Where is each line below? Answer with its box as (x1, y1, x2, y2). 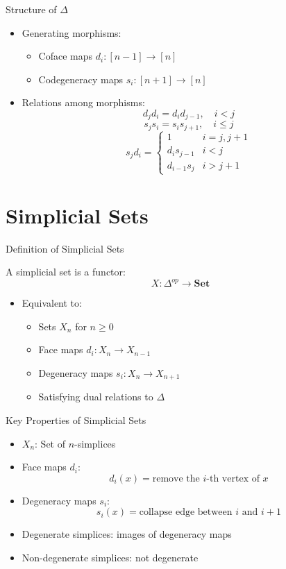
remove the (152, 473, 200, 484)
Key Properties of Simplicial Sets (6, 413, 146, 427)
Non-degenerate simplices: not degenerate (22, 550, 199, 564)
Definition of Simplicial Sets (6, 241, 124, 255)
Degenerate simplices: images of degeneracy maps (22, 527, 232, 541)
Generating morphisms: (22, 25, 121, 40)
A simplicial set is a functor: (6, 264, 126, 279)
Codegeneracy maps (38, 71, 124, 86)
